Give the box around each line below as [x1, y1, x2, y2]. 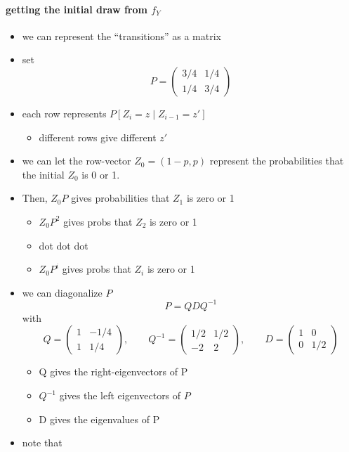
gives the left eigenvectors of [59, 388, 181, 403]
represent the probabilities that [209, 153, 344, 168]
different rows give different [39, 129, 157, 144]
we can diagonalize [22, 285, 103, 299]
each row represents [22, 105, 107, 120]
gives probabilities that [71, 191, 170, 205]
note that [22, 435, 62, 450]
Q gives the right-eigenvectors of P [39, 364, 188, 379]
